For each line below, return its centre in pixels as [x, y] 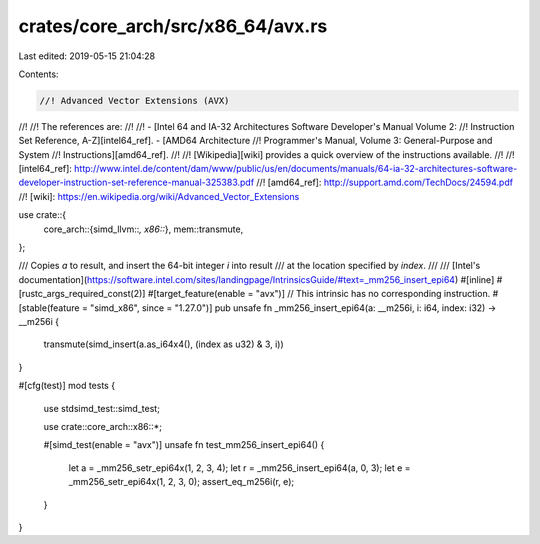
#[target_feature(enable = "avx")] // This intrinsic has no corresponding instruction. [319, 294]
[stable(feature [49, 307]
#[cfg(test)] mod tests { [66, 386]
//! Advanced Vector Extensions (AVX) [134, 100]
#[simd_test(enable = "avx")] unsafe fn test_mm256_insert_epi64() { [184, 445]
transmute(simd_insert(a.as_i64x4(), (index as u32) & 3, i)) [163, 344]
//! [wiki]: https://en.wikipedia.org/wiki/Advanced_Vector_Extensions [159, 196]
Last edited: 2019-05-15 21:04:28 [87, 56]
